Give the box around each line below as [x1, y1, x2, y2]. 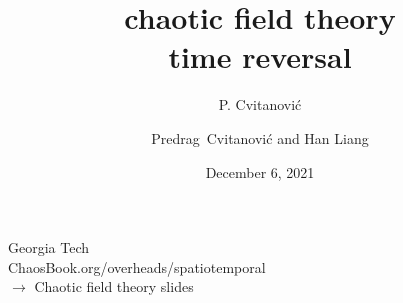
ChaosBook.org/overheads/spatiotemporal [8, 256, 266, 277]
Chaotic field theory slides [34, 276, 194, 297]
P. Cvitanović [218, 94, 302, 115]
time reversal [168, 36, 352, 77]
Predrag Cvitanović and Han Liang [151, 127, 369, 148]
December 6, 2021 [205, 161, 315, 182]
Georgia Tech [8, 237, 90, 258]
